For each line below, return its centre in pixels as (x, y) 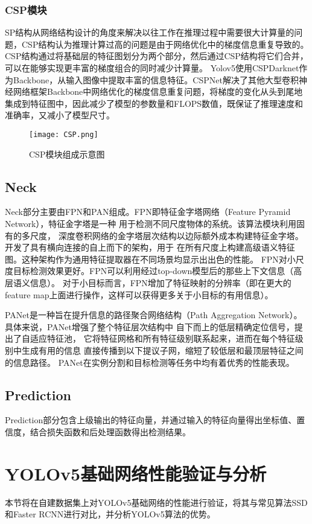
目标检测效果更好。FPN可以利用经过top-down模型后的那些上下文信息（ (153, 271)
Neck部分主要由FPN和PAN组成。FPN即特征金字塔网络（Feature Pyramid (148, 212)
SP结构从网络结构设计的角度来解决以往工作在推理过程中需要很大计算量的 (150, 32)
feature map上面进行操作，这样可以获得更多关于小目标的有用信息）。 (139, 294)
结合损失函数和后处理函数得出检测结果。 (110, 431)
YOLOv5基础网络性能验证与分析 (136, 473)
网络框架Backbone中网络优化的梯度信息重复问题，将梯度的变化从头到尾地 (158, 91)
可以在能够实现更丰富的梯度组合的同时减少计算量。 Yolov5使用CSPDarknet (152, 68)
